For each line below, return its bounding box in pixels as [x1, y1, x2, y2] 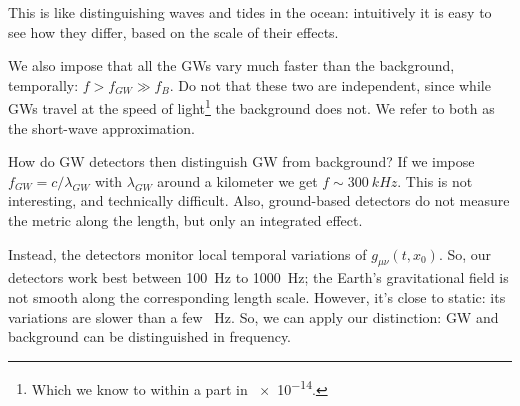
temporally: [8, 74, 79, 95]
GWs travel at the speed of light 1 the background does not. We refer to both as [8, 95, 495, 119]
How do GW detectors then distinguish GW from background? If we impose [8, 151, 475, 172]
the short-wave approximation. [8, 117, 195, 138]
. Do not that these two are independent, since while [169, 74, 491, 95]
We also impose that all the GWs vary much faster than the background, [8, 55, 455, 76]
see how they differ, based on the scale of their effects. [8, 21, 339, 42]
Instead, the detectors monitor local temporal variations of [8, 243, 367, 264]
